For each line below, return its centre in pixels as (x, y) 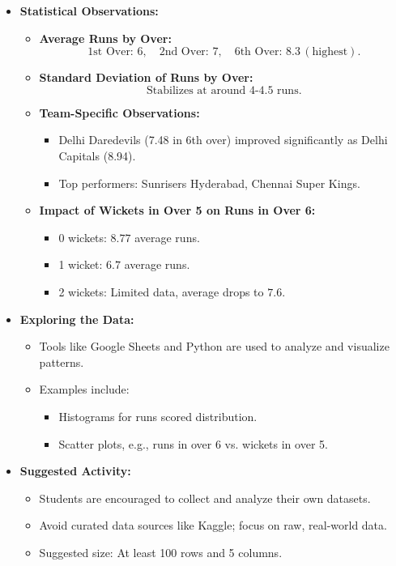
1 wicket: (81, 264)
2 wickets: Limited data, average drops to (161, 291)
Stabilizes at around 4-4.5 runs (223, 90)
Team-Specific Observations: (119, 112)
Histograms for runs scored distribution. (158, 416)
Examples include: (84, 389)
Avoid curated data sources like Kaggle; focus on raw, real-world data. (213, 525)
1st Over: (111, 52)
